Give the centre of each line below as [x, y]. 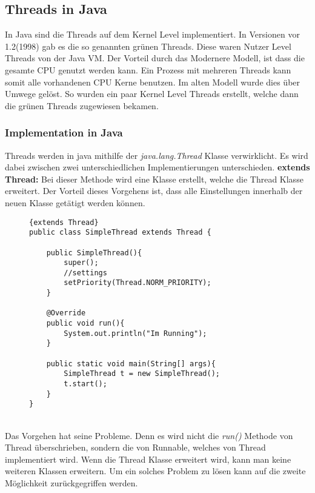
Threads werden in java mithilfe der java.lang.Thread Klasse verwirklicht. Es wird [157, 155]
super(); [81, 263]
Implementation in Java [64, 132]
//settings [85, 273]
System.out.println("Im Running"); [135, 333]
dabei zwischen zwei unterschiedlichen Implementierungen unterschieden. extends [157, 167]
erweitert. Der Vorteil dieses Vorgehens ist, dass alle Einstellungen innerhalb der [154, 191]
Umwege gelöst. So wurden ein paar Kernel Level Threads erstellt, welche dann [152, 94]
